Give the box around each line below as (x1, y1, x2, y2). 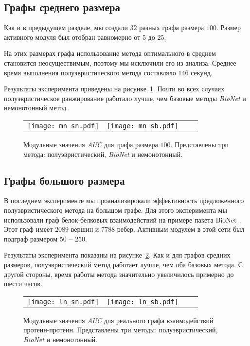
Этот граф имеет (4, 224, 53, 234)
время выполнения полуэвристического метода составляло (4, 67, 176, 77)
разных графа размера (139, 22, 204, 33)
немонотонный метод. (4, 103, 68, 113)
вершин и (71, 224, 99, 234)
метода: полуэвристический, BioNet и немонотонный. (23, 149, 183, 159)
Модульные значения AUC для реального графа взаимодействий (23, 315, 214, 325)
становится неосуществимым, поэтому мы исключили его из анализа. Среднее (4, 57, 236, 68)
